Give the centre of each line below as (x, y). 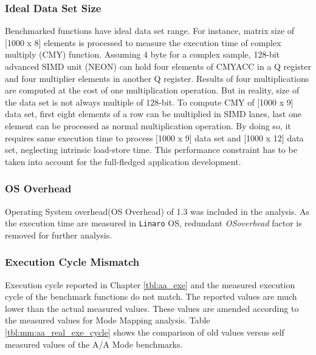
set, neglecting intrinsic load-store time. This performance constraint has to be (151, 150)
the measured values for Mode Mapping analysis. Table (108, 320)
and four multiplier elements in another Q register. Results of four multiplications (157, 78)
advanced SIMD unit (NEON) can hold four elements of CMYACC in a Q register (158, 66)
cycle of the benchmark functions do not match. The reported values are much (151, 296)
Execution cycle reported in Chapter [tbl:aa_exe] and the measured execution (150, 284)
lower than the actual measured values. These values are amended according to (152, 308)
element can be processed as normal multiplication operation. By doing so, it (148, 125)
